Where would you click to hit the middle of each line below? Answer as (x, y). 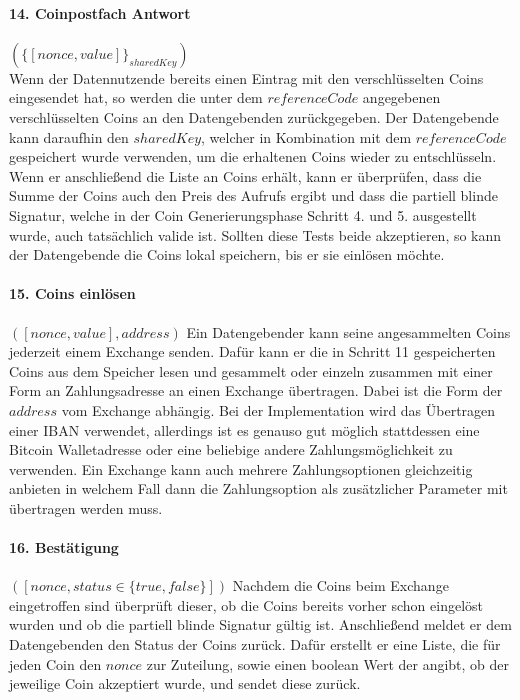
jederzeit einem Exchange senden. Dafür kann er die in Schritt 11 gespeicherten (252, 351)
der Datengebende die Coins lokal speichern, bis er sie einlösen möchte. (227, 254)
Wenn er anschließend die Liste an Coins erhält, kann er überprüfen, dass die (245, 175)
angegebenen (401, 97)
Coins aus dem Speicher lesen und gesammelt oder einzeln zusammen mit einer (251, 370)
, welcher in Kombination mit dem (306, 136)
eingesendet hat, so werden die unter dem (136, 97)
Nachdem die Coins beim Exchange (340, 585)
